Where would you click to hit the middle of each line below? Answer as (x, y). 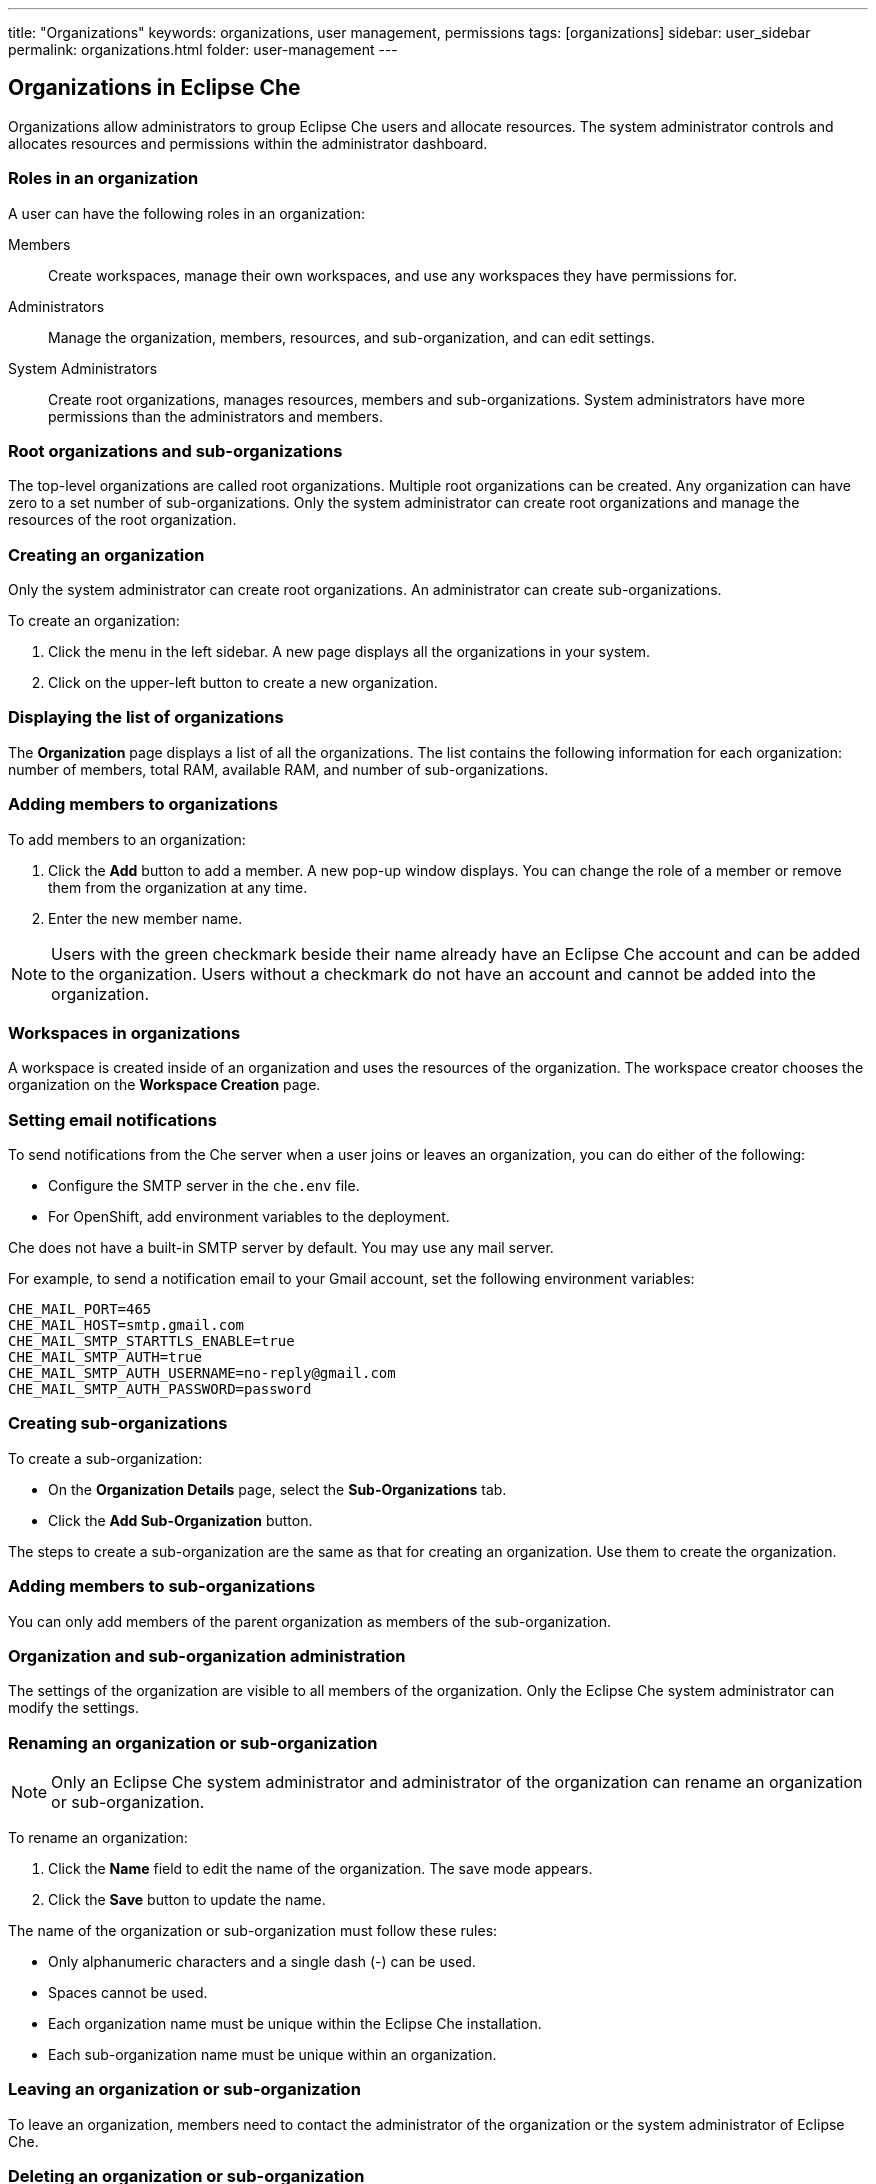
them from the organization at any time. (178, 887)
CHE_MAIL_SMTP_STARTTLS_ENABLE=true (151, 1341)
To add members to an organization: (127, 839)
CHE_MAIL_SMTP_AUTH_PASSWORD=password (160, 1389)
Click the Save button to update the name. (187, 1900)
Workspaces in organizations (124, 1032)
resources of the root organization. (122, 520)
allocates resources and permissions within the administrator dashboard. (248, 143)
